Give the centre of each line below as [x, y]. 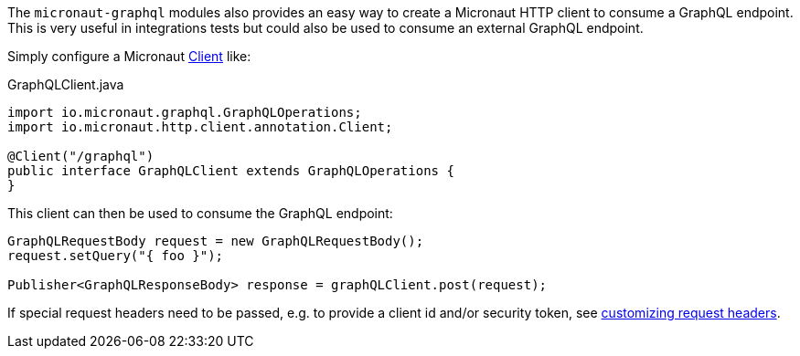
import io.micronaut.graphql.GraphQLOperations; [185, 112]
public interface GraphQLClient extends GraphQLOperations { [231, 171]
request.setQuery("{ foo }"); [116, 256]
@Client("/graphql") [81, 156]
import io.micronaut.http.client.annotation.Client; [200, 127]
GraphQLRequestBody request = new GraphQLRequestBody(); [216, 241]
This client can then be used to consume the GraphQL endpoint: [200, 213]
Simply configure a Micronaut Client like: [129, 56]
